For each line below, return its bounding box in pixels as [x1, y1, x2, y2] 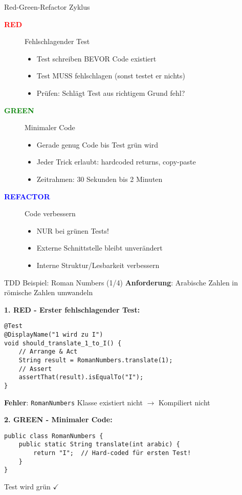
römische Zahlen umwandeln [4, 287, 93, 298]
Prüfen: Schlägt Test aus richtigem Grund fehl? [36, 87, 185, 98]
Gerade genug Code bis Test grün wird [36, 139, 158, 150]
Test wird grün [4, 481, 51, 492]
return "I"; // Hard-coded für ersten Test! [33, 449, 191, 457]
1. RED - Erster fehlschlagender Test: [4, 304, 140, 315]
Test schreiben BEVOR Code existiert [36, 53, 157, 64]
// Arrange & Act [18, 348, 78, 356]
